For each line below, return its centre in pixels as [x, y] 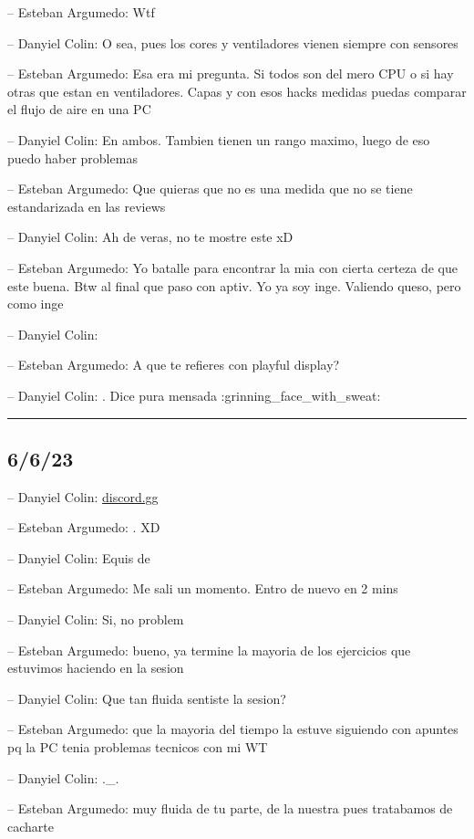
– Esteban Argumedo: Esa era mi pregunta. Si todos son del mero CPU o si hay [231, 73]
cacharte [31, 826]
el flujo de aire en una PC [79, 109]
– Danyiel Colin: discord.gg [83, 496]
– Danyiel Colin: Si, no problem [96, 619]
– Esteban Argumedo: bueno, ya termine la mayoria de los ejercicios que [209, 650]
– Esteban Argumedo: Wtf [81, 12]
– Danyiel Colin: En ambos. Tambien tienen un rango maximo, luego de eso [219, 139]
